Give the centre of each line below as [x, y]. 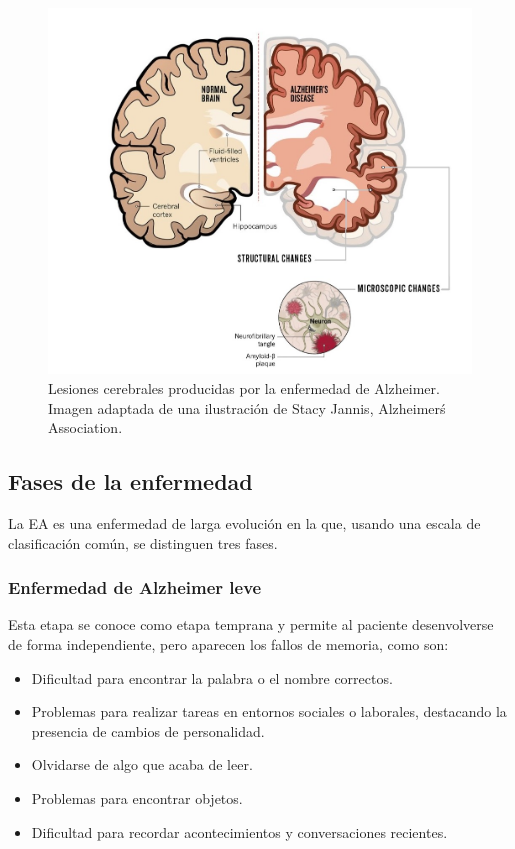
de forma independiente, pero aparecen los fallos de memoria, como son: [228, 644]
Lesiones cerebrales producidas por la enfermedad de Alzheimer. [244, 388]
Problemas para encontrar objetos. [137, 797]
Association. [85, 427]
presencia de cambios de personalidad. [148, 730]
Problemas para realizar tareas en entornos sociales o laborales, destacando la [269, 711]
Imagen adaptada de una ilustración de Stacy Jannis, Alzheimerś [247, 407]
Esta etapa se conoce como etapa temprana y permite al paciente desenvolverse [251, 624]
